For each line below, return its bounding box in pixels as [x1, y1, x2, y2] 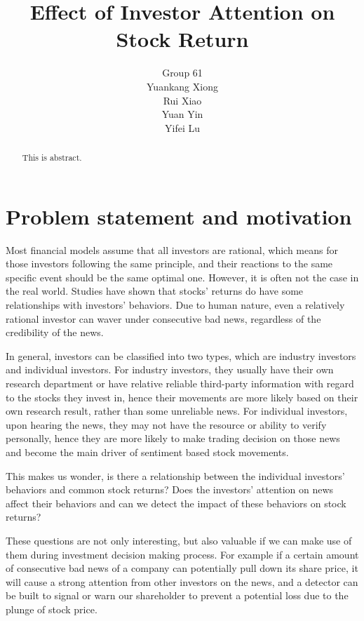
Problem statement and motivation [6, 201, 352, 230]
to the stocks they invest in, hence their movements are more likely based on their [6, 389, 358, 404]
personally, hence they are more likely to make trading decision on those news [6, 431, 340, 446]
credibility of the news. [6, 325, 104, 340]
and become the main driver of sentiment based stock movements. [6, 444, 289, 459]
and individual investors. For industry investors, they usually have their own [6, 362, 334, 377]
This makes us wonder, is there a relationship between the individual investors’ [6, 468, 345, 483]
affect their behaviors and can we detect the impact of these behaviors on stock [6, 495, 346, 510]
